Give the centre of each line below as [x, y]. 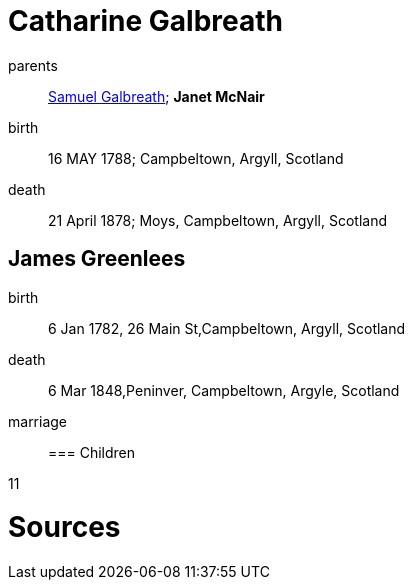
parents [33, 65]
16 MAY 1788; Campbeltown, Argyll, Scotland [196, 158]
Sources [64, 527]
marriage [38, 421]
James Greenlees [97, 259]
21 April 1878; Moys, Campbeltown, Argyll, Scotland [217, 220]
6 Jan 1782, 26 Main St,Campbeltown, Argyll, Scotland [227, 328]
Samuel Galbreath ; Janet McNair [156, 96]
